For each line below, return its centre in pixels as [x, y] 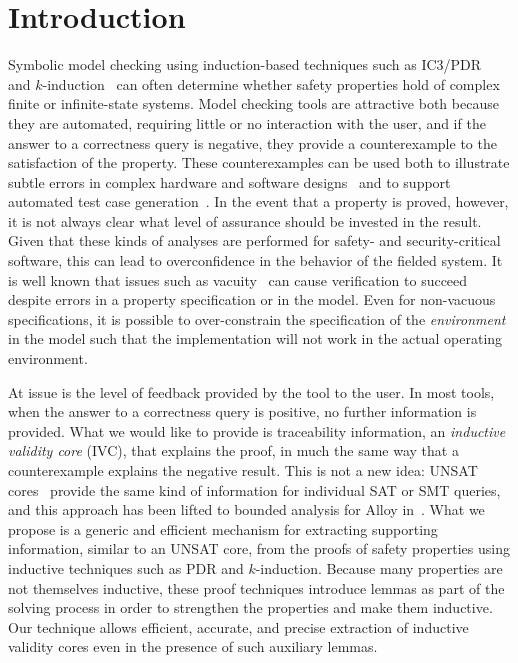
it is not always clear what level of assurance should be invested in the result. [245, 220]
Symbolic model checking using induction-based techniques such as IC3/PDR [245, 64]
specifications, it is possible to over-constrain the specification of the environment [257, 318]
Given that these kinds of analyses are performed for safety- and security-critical [254, 240]
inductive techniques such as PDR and [126, 567]
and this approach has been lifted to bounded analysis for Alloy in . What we [246, 509]
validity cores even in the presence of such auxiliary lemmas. [193, 646]
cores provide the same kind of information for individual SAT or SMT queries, [254, 489]
